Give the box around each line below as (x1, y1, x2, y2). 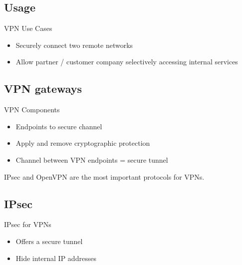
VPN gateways (4, 81, 82, 96)
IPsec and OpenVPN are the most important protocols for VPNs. (4, 171, 205, 182)
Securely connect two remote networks (15, 39, 133, 50)
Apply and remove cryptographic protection (15, 138, 150, 148)
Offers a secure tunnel (15, 236, 83, 246)
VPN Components (4, 104, 60, 115)
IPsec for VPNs (4, 219, 51, 230)
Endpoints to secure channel (15, 121, 102, 131)
